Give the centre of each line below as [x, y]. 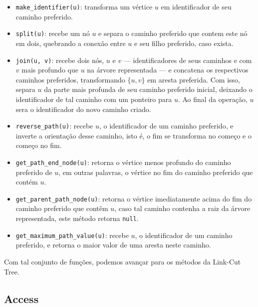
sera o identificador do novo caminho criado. [83, 109]
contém [27, 182]
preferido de [34, 172]
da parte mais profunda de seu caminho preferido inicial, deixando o [148, 89]
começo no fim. [39, 145]
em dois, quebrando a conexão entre [71, 43]
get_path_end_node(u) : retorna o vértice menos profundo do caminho [123, 162]
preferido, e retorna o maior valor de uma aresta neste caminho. [113, 245]
